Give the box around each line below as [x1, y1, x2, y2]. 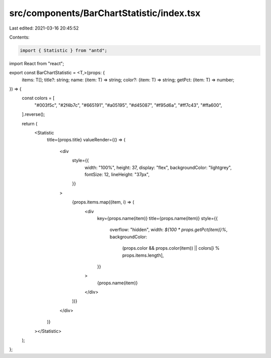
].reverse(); [22, 111, 45, 117]
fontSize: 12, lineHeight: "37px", [84, 171, 150, 177]
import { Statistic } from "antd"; [20, 48, 107, 53]
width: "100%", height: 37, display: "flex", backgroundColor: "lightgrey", [84, 164, 232, 170]
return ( [22, 120, 38, 126]
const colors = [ [22, 95, 55, 101]
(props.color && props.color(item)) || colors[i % [122, 245, 220, 251]
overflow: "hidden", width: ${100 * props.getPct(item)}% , [109, 227, 228, 233]
